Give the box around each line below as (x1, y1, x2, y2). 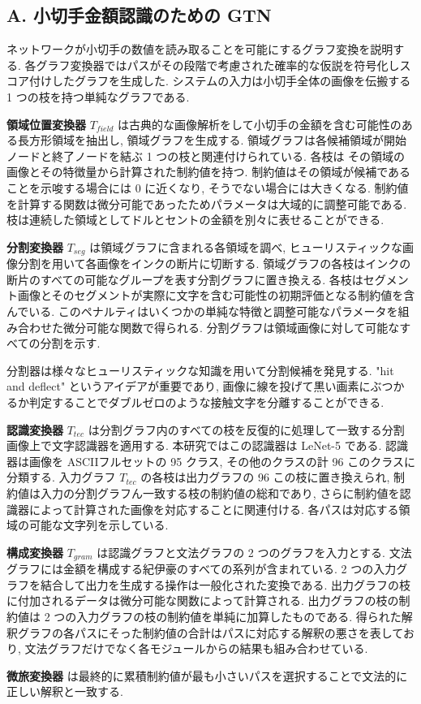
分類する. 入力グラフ (6, 469, 116, 486)
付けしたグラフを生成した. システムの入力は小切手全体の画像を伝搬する (28, 72, 411, 89)
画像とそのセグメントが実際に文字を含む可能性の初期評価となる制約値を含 (17, 287, 415, 304)
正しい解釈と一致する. (6, 683, 123, 700)
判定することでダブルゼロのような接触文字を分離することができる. (28, 393, 384, 410)
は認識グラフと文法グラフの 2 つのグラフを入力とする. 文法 (97, 543, 412, 560)
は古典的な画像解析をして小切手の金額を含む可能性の (118, 115, 402, 132)
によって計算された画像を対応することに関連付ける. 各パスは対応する (28, 500, 399, 517)
